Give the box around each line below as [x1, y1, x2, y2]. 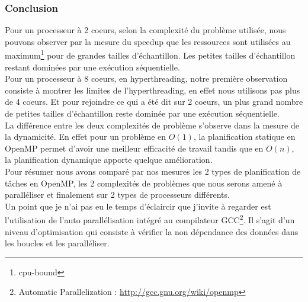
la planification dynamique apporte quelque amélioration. [5, 153, 213, 166]
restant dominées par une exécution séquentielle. [5, 60, 180, 73]
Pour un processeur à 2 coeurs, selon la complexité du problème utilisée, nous [5, 24, 286, 36]
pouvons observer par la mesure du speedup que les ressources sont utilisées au [5, 35, 291, 47]
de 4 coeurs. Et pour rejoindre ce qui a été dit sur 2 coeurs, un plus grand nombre [5, 95, 303, 108]
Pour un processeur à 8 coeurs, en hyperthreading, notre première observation [5, 72, 288, 85]
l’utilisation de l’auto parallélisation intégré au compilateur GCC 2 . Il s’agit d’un [5, 212, 295, 226]
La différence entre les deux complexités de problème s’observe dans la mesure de [5, 118, 299, 131]
